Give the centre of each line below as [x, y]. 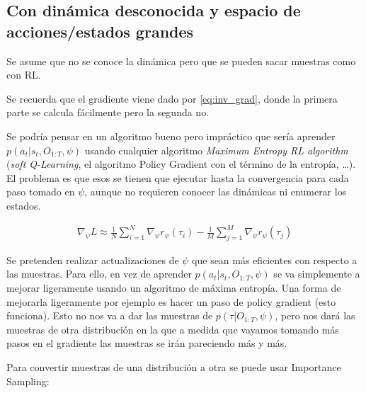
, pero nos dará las [315, 315]
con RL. [24, 75]
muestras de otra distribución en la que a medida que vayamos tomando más [173, 329]
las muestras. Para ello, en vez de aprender [99, 274]
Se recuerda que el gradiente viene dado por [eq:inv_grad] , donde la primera [172, 98]
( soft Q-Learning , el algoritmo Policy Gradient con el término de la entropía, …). [181, 164]
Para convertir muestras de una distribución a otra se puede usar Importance [174, 367]
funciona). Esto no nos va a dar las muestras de [110, 315]
